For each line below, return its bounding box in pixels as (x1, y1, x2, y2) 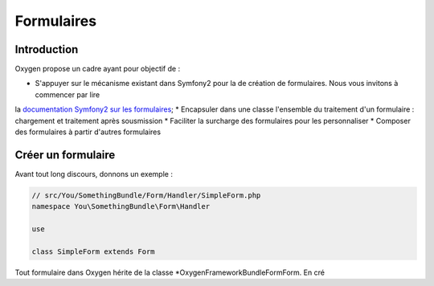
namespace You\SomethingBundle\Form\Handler (31, 202, 211, 211)
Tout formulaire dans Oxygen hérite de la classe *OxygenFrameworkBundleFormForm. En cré (14, 268, 325, 277)
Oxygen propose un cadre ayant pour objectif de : (14, 64, 181, 74)
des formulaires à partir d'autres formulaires (14, 127, 161, 137)
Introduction (14, 43, 79, 56)
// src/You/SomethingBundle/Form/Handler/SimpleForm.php (31, 190, 261, 200)
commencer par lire (35, 89, 100, 100)
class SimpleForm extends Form (31, 247, 156, 256)
